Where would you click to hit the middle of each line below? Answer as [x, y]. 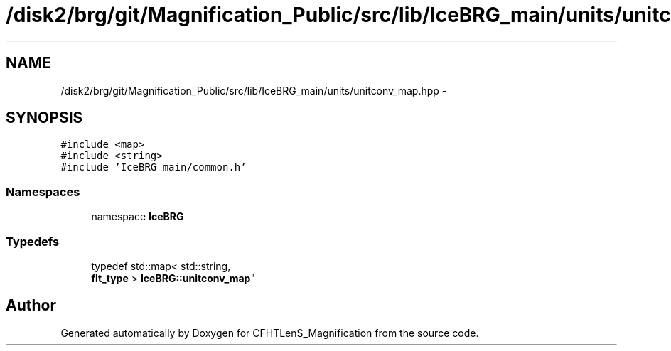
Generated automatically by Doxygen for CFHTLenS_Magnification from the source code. [270, 333]
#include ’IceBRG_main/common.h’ [154, 167]
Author [31, 306]
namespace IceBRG [138, 217]
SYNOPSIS [44, 118]
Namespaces [43, 191]
